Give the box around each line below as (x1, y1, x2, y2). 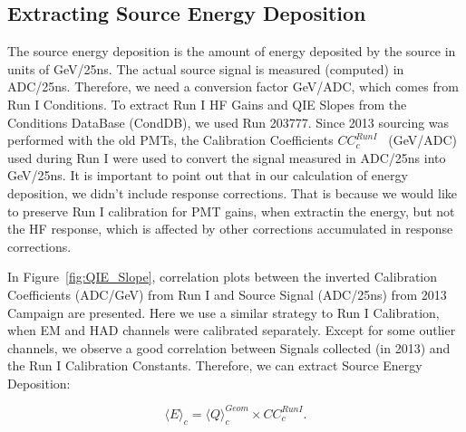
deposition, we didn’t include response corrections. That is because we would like (7, 183, 458, 202)
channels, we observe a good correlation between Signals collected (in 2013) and (7, 338, 451, 357)
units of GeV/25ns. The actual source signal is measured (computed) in (7, 59, 404, 78)
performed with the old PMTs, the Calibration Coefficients (7, 130, 334, 149)
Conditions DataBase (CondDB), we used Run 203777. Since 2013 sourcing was (7, 112, 450, 131)
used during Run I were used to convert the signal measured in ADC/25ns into (7, 148, 446, 167)
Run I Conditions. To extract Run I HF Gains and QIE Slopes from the (7, 94, 407, 113)
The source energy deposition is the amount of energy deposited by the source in (7, 42, 456, 61)
